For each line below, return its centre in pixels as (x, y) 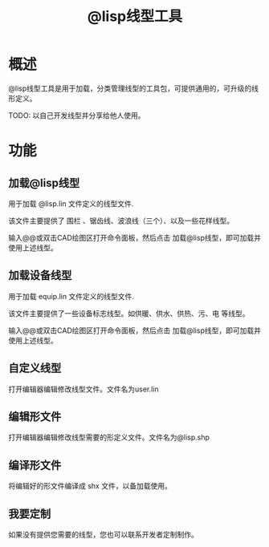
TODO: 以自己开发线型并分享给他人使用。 (77, 115)
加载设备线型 (40, 276)
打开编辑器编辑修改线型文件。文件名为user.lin (84, 389)
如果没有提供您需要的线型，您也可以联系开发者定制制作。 (103, 535)
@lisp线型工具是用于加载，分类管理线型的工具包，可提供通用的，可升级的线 (134, 88)
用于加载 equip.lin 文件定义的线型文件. (71, 296)
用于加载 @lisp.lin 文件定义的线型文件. (71, 203)
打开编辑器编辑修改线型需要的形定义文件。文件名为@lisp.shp (109, 437)
